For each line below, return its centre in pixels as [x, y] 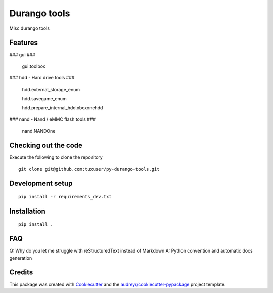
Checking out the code [46, 145]
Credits [21, 273]
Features [24, 43]
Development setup [41, 183]
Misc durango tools [30, 28]
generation [21, 258]
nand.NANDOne [39, 131]
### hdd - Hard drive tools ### [42, 78]
